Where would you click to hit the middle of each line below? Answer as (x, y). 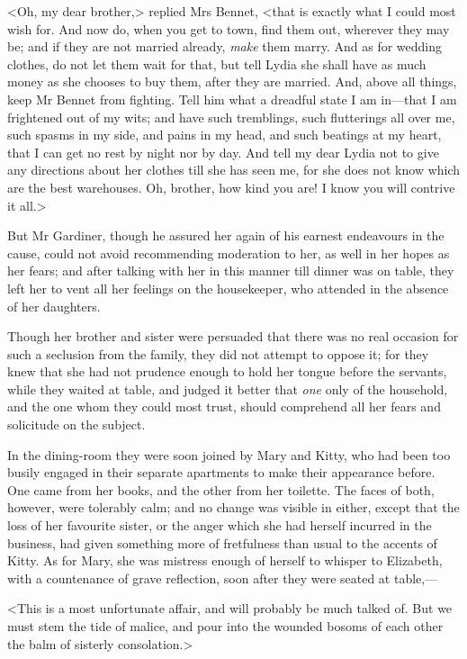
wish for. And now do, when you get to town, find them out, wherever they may (229, 28)
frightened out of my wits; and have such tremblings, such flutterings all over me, (231, 117)
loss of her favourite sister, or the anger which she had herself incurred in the (220, 525)
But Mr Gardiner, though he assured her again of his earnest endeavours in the (226, 235)
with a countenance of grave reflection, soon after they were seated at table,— (223, 578)
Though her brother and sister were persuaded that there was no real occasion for (233, 336)
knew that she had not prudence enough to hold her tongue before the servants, (227, 371)
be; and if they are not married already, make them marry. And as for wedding (225, 46)
